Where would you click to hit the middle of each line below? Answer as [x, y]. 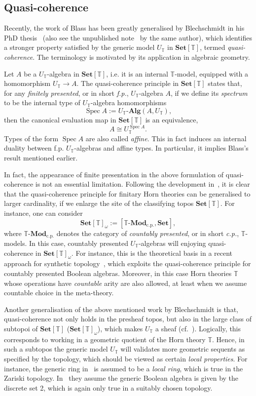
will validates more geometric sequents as [183, 349]
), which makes [120, 328]
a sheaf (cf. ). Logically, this [198, 328]
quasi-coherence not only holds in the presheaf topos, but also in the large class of [128, 319]
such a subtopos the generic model [56, 349]
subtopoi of [21, 328]
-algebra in [63, 73]
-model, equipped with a [212, 73]
